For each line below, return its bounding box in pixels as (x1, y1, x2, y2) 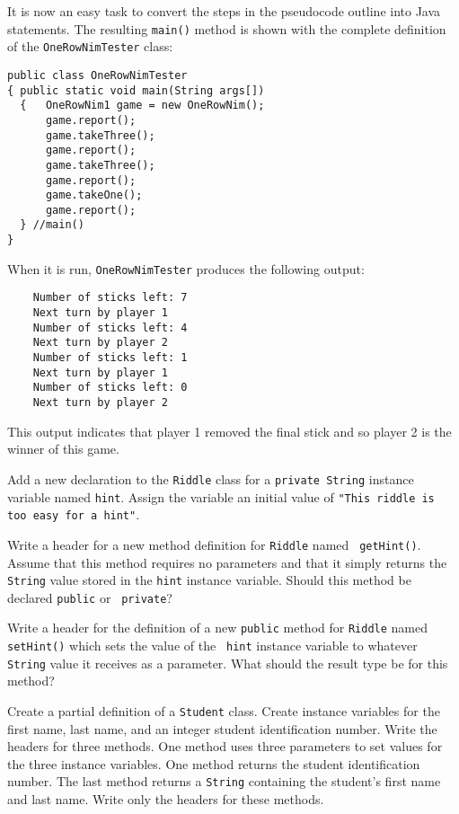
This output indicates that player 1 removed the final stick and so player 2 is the (7, 421, 452, 440)
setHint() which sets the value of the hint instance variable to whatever (7, 636, 418, 655)
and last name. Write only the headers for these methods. (7, 790, 324, 809)
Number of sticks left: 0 (32, 381, 188, 394)
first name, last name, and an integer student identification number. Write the (7, 719, 437, 738)
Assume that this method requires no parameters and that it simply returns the (7, 553, 447, 571)
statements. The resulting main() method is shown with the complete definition (7, 19, 446, 38)
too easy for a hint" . (7, 505, 140, 524)
